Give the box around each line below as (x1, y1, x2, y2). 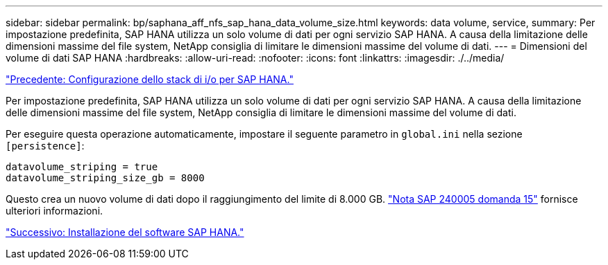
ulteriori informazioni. (6, 205, 103, 217)
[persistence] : (6, 140, 85, 152)
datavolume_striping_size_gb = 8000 (6, 172, 205, 183)
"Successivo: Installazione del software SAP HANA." (6, 226, 244, 238)
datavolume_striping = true (6, 161, 158, 172)
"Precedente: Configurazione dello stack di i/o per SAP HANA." (6, 73, 294, 85)
